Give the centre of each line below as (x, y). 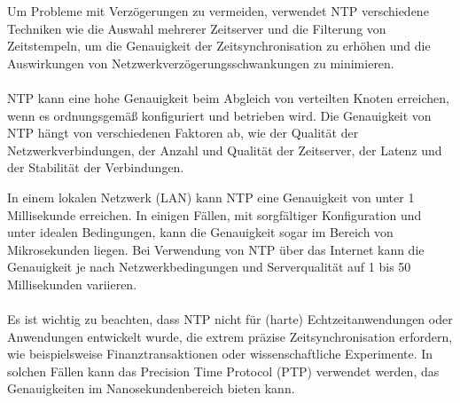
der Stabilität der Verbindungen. (96, 167)
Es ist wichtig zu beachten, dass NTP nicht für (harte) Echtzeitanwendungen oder (230, 319)
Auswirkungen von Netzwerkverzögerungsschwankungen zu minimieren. (201, 63)
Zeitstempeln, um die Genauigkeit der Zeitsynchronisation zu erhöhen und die (219, 46)
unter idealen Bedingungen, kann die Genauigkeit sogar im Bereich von (200, 232)
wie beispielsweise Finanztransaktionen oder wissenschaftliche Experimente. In (220, 354)
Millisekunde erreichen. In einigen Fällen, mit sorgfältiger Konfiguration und (214, 214)
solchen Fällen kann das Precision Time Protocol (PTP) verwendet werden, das (223, 371)
